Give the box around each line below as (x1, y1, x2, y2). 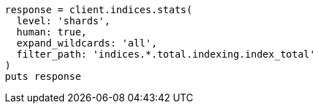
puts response (5, 71, 81, 82)
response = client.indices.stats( (5, 4, 193, 15)
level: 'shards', (16, 15, 111, 26)
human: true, (16, 26, 88, 37)
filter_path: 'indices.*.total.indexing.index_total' (16, 49, 316, 60)
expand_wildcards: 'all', (16, 37, 158, 49)
